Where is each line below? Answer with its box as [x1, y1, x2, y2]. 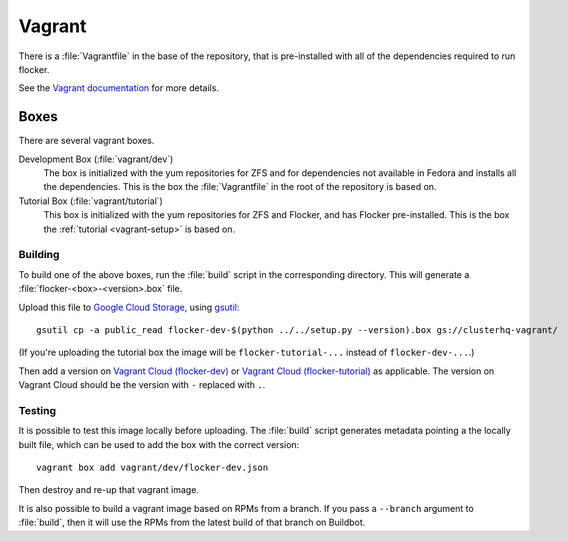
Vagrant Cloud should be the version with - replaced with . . [18, 379, 266, 391]
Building [18, 248, 60, 262]
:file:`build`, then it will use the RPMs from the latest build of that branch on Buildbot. [18, 516, 366, 529]
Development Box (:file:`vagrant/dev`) [18, 153, 174, 165]
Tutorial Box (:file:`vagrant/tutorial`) [18, 195, 164, 207]
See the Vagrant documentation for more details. [18, 82, 220, 94]
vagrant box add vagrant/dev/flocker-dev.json [36, 461, 269, 473]
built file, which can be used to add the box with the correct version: [18, 438, 300, 450]
